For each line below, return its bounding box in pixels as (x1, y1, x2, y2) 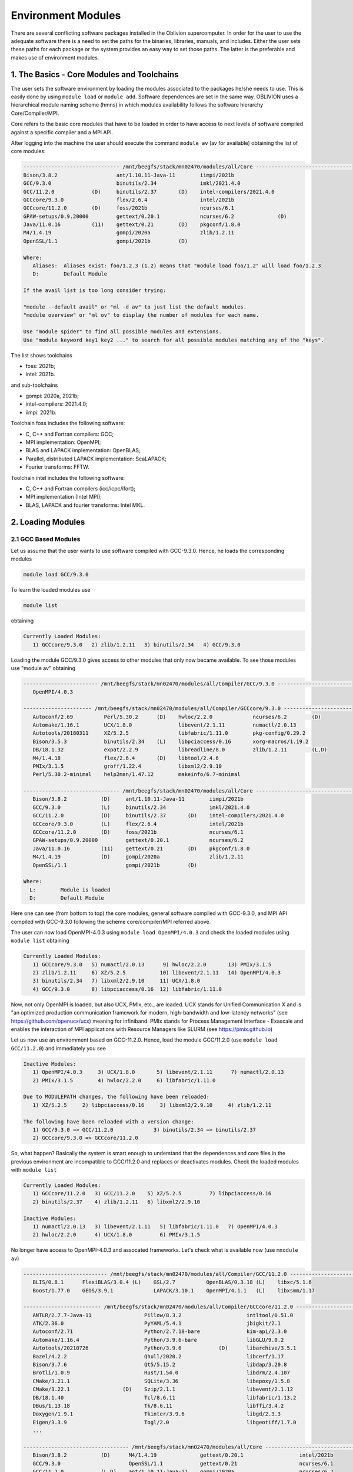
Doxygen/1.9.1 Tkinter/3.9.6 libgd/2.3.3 (32, 1411, 281, 1417)
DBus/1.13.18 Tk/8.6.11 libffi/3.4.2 (32, 1403, 284, 1409)
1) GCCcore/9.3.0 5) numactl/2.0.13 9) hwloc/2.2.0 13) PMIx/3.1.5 (32, 961, 272, 968)
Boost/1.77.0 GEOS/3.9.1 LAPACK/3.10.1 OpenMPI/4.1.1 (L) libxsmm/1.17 (32, 1287, 315, 1294)
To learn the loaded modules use (11, 586, 91, 594)
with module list (11, 1166, 57, 1173)
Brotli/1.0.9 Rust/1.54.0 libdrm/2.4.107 (32, 1370, 291, 1376)
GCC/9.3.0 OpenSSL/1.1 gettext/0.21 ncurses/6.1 (32, 1460, 334, 1467)
